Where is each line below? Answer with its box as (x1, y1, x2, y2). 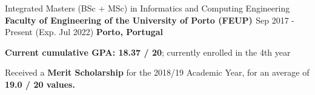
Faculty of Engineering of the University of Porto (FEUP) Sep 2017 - (5, 13, 295, 26)
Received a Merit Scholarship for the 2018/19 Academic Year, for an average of (5, 66, 310, 79)
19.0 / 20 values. (5, 77, 75, 90)
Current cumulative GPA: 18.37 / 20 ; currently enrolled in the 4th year (5, 45, 291, 58)
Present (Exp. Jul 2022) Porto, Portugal (5, 25, 164, 38)
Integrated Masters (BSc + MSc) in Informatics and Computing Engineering (5, 2, 290, 14)
